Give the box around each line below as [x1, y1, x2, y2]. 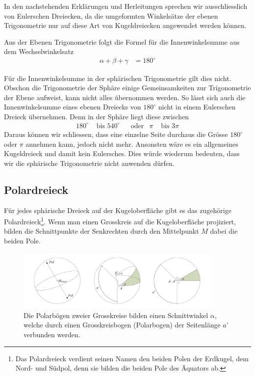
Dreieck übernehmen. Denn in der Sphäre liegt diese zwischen [4, 111, 189, 121]
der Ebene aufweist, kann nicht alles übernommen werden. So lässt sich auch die [4, 92, 246, 102]
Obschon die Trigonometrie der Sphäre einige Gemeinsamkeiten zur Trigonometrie [4, 82, 251, 93]
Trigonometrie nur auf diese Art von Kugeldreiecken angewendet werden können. [4, 20, 247, 30]
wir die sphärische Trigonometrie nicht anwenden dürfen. [4, 158, 175, 168]
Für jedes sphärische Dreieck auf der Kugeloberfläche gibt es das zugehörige [4, 205, 231, 215]
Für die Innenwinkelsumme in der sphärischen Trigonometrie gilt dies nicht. [4, 73, 231, 83]
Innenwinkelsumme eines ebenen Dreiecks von [4, 102, 141, 112]
